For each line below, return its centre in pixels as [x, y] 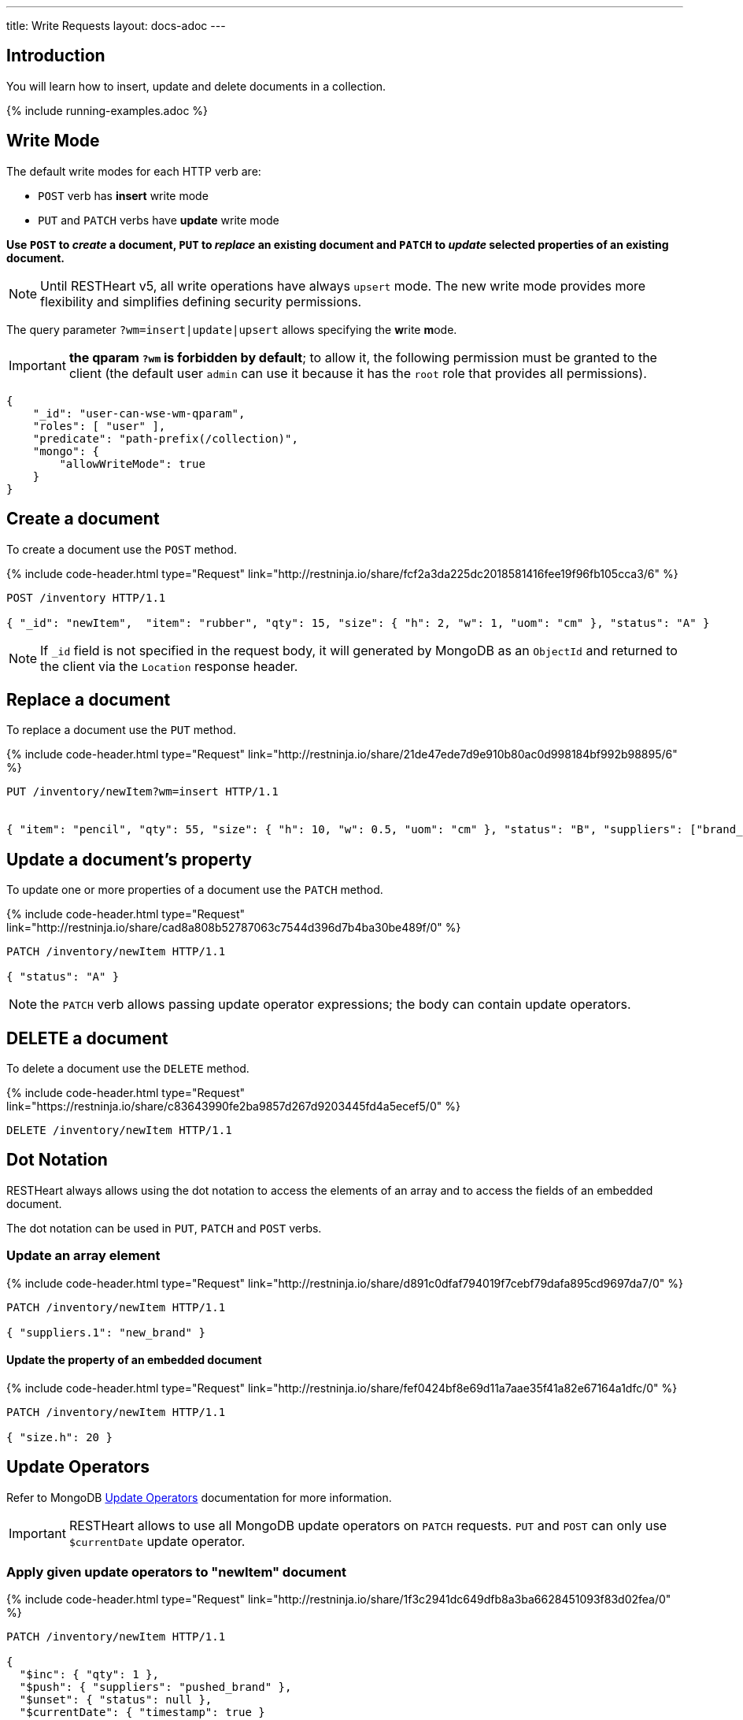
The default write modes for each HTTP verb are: [134, 171]
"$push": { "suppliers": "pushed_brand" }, [155, 1687]
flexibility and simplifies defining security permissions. [201, 301]
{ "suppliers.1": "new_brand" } [106, 1332]
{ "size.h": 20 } [59, 1437]
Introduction [56, 56]
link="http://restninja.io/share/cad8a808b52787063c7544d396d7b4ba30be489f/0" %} [234, 928]
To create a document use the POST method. [122, 549]
